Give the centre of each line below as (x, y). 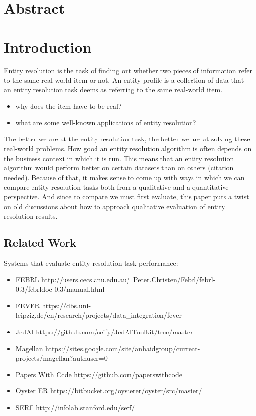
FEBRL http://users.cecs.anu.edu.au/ (73, 279)
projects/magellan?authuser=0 (62, 358)
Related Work (40, 242)
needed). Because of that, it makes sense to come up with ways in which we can (124, 177)
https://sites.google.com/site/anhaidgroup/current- (123, 348)
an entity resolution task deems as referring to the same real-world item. (113, 89)
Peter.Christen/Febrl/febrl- (175, 279)
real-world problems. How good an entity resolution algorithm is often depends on (128, 149)
